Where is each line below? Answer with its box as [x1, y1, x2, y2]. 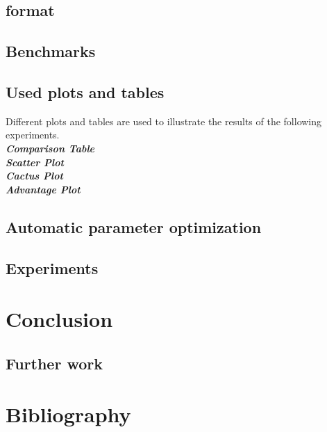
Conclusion [6, 305, 113, 333]
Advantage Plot [6, 182, 81, 196]
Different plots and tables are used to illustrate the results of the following [6, 113, 322, 128]
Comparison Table [6, 141, 95, 155]
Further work [6, 352, 103, 374]
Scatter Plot [6, 154, 64, 169]
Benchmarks [6, 40, 96, 62]
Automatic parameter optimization [6, 216, 262, 237]
